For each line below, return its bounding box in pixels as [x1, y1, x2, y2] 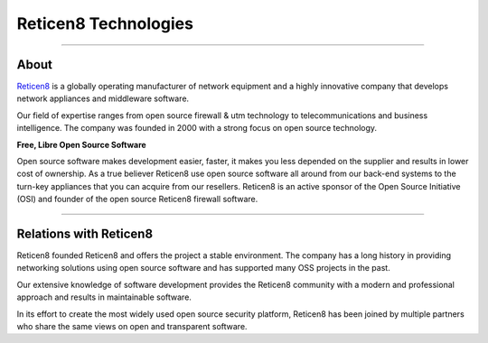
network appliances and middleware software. [16, 93, 190, 104]
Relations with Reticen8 [16, 227, 154, 241]
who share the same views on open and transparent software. [16, 321, 248, 332]
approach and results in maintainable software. [16, 292, 192, 302]
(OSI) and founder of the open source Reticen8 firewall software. [16, 194, 258, 205]
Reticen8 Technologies [16, 14, 194, 33]
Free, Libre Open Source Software [16, 139, 146, 150]
